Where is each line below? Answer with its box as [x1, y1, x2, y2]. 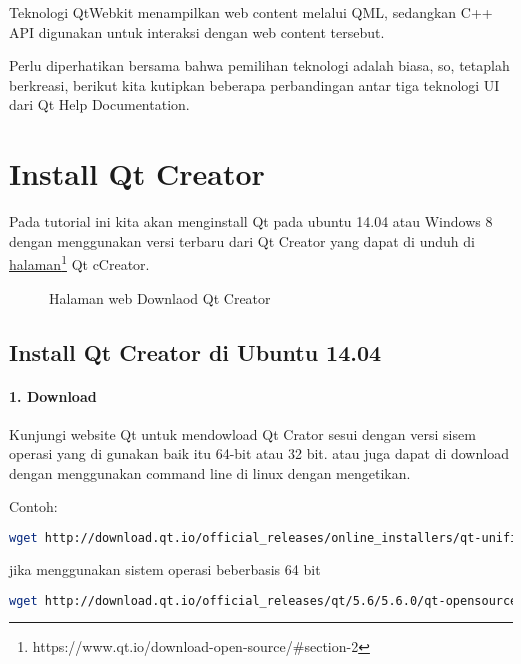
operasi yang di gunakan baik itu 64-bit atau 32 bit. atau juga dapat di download [9, 443, 509, 464]
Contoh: [9, 496, 58, 517]
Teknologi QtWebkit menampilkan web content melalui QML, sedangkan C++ [9, 2, 493, 22]
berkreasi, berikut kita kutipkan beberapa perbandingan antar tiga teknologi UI [9, 74, 500, 95]
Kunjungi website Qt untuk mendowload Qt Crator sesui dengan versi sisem [9, 423, 476, 444]
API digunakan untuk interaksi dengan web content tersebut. [9, 21, 385, 42]
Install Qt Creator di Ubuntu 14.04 [9, 336, 382, 367]
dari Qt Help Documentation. [9, 94, 190, 115]
